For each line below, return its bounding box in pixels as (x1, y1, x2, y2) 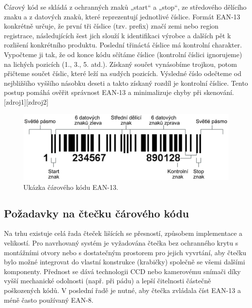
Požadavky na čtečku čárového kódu (4, 205, 189, 220)
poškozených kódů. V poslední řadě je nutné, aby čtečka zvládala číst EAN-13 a (4, 285, 241, 295)
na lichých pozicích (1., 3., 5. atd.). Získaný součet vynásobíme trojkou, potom (4, 59, 237, 69)
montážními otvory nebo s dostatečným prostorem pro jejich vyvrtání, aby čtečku (4, 247, 247, 257)
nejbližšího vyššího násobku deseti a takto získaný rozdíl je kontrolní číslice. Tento (4, 77, 248, 88)
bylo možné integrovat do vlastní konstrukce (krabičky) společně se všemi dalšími (4, 257, 245, 267)
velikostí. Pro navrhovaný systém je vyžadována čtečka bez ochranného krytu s (4, 237, 238, 247)
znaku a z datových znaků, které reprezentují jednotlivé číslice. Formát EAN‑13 (4, 11, 240, 21)
